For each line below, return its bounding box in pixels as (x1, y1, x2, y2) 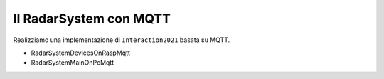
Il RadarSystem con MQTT (13, 11, 171, 26)
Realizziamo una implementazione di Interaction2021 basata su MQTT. (13, 36, 230, 44)
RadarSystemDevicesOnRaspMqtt (31, 48, 131, 57)
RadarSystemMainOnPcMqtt (31, 58, 114, 67)
